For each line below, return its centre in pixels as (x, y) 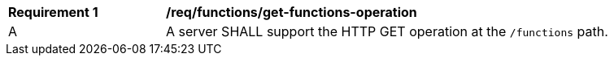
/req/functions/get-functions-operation (292, 12)
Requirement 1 (53, 12)
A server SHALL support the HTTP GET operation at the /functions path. (387, 31)
